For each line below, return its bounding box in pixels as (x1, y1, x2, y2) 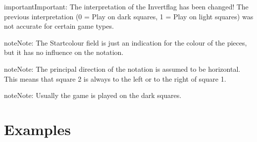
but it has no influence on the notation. (4, 47, 124, 57)
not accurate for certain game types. (4, 21, 114, 31)
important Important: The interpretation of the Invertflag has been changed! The (4, 1, 249, 11)
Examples (4, 119, 71, 139)
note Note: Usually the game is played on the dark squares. (4, 90, 182, 100)
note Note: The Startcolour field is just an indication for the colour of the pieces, (4, 37, 247, 47)
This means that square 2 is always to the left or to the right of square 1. (4, 73, 226, 84)
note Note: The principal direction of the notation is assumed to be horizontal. (4, 63, 241, 74)
